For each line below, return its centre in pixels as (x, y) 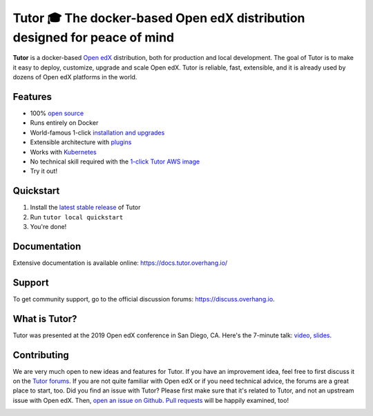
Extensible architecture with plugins (81, 142)
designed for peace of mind (94, 37)
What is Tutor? (45, 318)
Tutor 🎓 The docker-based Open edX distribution (159, 18)
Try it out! (44, 171)
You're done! (48, 227)
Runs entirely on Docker (64, 123)
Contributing (41, 355)
